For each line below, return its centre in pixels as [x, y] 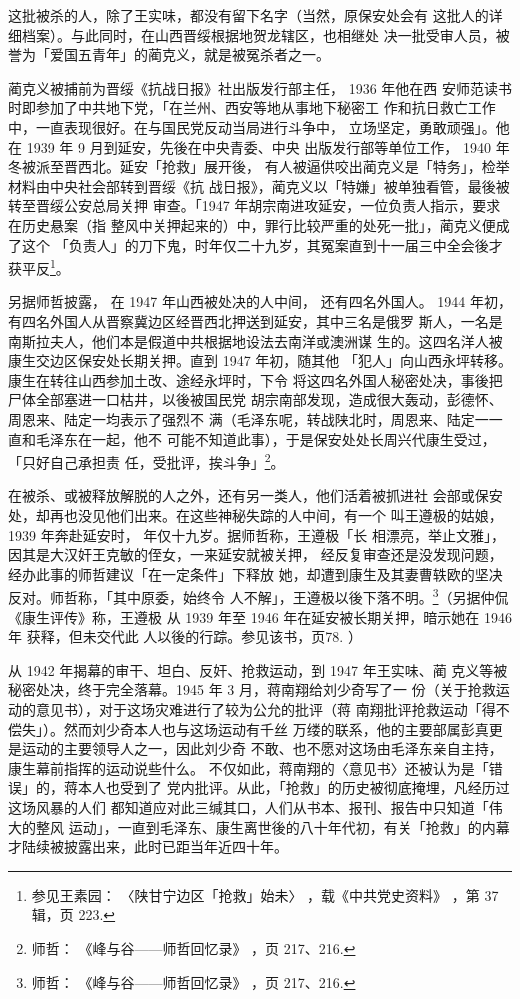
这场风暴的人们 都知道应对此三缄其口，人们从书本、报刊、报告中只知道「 [248, 806]
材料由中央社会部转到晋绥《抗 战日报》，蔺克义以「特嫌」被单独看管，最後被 [259, 185]
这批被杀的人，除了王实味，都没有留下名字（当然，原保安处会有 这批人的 [248, 15]
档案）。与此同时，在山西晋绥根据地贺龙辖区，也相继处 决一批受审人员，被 [265, 34]
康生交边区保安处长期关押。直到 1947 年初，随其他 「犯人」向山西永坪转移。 [260, 360]
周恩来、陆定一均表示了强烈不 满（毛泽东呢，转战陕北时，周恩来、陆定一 [248, 418]
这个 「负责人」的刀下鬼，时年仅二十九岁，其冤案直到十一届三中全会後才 [262, 244]
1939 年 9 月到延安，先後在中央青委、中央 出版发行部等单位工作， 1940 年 [268, 146]
